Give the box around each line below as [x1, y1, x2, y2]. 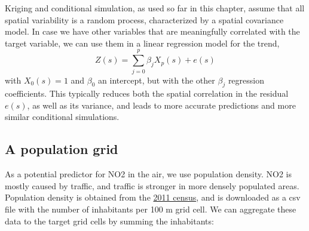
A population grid [5, 140, 118, 158]
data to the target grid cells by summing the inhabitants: [5, 214, 214, 227]
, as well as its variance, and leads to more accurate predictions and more [27, 98, 296, 111]
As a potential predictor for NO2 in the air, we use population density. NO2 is [5, 168, 292, 180]
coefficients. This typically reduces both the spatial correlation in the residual [5, 87, 289, 100]
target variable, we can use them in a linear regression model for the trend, [5, 36, 280, 49]
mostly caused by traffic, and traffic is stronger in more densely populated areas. [5, 179, 299, 192]
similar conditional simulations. [5, 110, 120, 123]
